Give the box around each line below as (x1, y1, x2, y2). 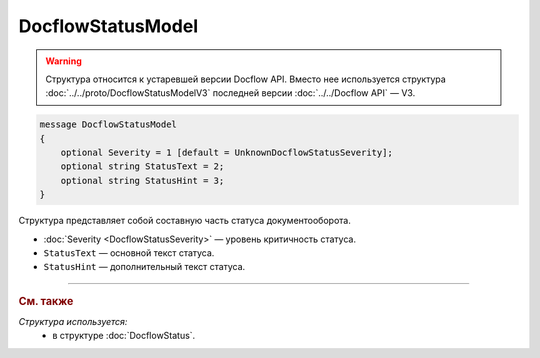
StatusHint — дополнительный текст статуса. (43, 261, 246, 273)
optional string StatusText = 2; (60, 161, 225, 172)
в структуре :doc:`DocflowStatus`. (52, 330, 196, 342)
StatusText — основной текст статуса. (43, 247, 215, 259)
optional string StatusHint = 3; (60, 175, 225, 186)
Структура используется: (18, 316, 128, 328)
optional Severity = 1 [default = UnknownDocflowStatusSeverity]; (60, 147, 394, 159)
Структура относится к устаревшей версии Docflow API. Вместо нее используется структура (45, 73, 447, 85)
